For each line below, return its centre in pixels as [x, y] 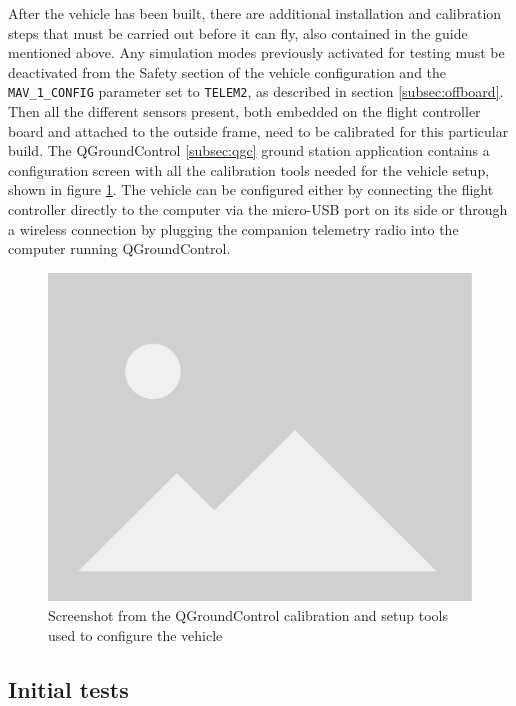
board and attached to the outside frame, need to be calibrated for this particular [258, 130]
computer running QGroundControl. [119, 248]
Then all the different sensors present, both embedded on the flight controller [244, 111]
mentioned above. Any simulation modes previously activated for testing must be [256, 52]
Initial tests [68, 688]
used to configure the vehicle [135, 634]
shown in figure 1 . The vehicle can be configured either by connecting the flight [251, 189]
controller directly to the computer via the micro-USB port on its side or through [258, 209]
